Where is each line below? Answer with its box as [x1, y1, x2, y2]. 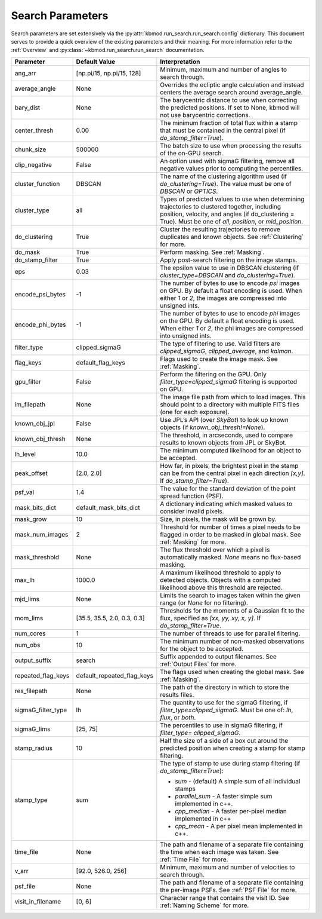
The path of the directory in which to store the [160, 683, 289, 691]
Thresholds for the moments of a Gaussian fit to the [160, 606, 305, 615]
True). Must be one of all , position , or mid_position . [160, 217, 304, 225]
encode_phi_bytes [14, 320, 66, 329]
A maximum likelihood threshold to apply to [160, 568, 281, 577]
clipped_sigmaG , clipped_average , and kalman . [160, 347, 293, 355]
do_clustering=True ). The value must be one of [160, 179, 292, 188]
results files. [160, 690, 194, 699]
